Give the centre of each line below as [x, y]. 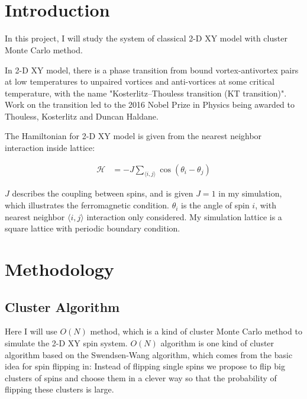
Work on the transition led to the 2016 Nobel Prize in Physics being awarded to [150, 104]
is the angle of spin [215, 205]
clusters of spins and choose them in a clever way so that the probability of [141, 377]
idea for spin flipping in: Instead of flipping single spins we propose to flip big [145, 366]
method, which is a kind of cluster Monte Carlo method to [196, 331]
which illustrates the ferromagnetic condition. [87, 205]
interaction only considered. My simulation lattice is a [184, 216]
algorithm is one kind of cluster [217, 343]
